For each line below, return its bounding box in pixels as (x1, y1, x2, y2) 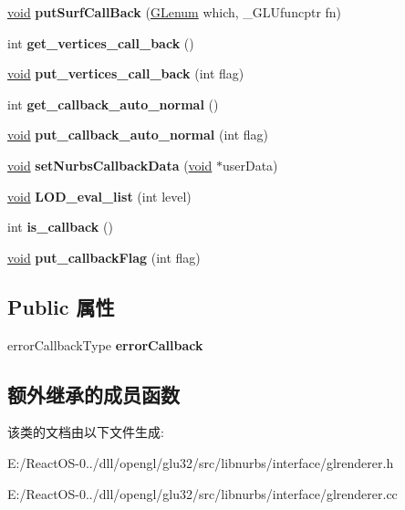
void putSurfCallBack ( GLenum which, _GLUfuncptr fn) (7, 3, 342, 21)
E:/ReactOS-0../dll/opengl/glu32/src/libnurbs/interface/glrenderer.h (7, 453, 394, 472)
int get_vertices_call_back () (7, 33, 194, 52)
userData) (222, 155, 278, 174)
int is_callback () (7, 217, 113, 236)
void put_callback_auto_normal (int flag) (7, 125, 269, 144)
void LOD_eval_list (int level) (7, 186, 192, 205)
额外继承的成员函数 (7, 380, 180, 408)
